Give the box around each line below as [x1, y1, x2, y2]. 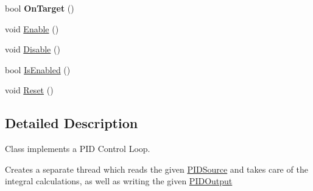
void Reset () [5, 84, 54, 96]
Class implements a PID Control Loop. [5, 142, 150, 155]
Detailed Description [5, 114, 138, 132]
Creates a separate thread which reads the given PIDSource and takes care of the [5, 162, 308, 175]
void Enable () [5, 22, 59, 35]
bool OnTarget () [5, 2, 74, 14]
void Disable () [5, 43, 60, 56]
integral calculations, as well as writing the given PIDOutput [5, 175, 233, 187]
